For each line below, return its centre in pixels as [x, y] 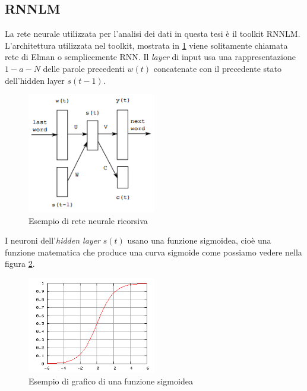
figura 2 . [20, 264]
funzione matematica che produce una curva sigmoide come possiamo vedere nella [153, 252]
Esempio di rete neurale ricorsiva [88, 220]
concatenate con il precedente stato [217, 68]
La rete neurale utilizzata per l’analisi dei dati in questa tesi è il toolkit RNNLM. [153, 34]
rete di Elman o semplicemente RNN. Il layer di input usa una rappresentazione [150, 57]
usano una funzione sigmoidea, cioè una [199, 240]
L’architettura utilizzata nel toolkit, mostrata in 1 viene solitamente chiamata [146, 45]
